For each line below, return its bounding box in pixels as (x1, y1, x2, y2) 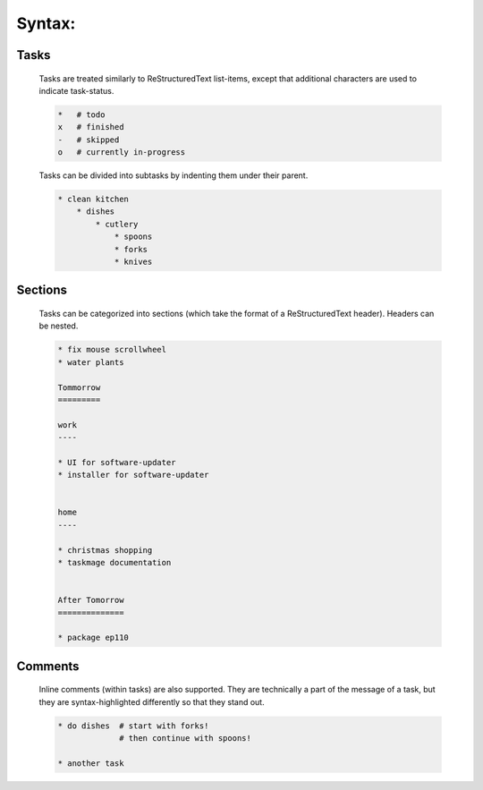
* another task (57, 758, 124, 769)
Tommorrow (57, 382, 101, 393)
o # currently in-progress (57, 148, 186, 157)
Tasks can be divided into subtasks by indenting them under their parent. (38, 170, 309, 181)
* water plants (57, 357, 124, 367)
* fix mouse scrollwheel (57, 344, 167, 355)
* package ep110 (57, 633, 130, 643)
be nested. (38, 320, 79, 331)
